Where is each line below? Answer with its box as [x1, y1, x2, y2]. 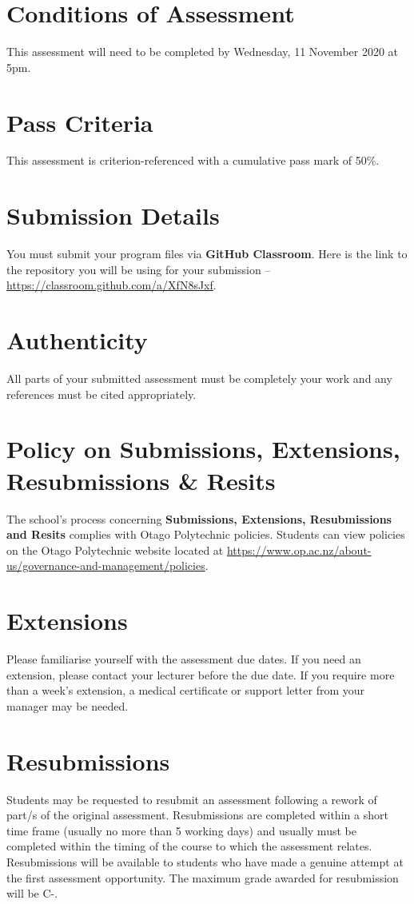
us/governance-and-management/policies [6, 557, 205, 574]
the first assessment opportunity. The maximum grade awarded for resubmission [6, 869, 399, 886]
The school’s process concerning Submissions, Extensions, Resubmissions [6, 510, 392, 527]
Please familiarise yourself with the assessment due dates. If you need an [6, 651, 361, 667]
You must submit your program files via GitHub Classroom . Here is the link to [6, 245, 408, 262]
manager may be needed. [6, 697, 129, 714]
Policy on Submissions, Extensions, [6, 432, 400, 465]
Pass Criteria [6, 106, 153, 138]
